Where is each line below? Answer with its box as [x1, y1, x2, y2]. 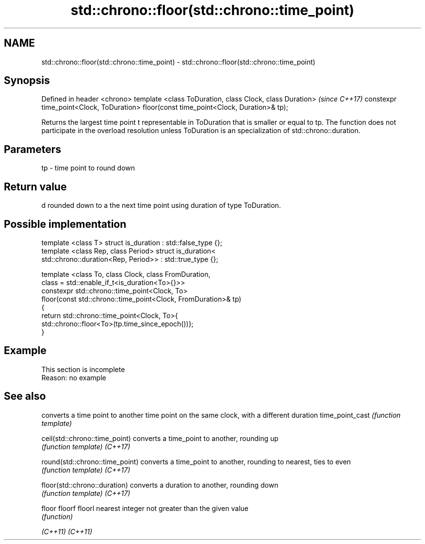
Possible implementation [4, 218, 127, 230]
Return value [4, 180, 67, 193]
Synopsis [4, 74, 50, 87]
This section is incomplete [41, 365, 125, 374]
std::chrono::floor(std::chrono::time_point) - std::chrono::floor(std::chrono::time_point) [41, 57, 315, 66]
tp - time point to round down [41, 164, 135, 172]
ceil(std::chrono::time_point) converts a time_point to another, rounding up [41, 434, 278, 442]
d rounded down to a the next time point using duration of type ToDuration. [41, 201, 281, 210]
